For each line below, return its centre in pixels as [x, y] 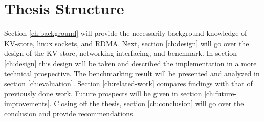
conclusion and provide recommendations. [70, 113]
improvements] [27, 103]
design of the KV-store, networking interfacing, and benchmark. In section [121, 53]
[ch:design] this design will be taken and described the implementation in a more [130, 63]
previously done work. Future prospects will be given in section [103, 93]
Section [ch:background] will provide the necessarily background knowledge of [126, 33]
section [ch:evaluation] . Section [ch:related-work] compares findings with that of [128, 83]
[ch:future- [221, 93]
